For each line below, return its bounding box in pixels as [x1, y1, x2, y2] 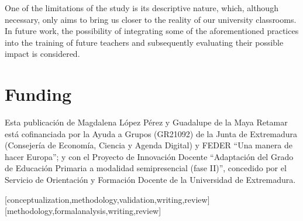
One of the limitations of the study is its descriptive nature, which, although [5, 2, 278, 13]
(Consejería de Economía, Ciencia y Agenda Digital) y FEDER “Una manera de [5, 139, 292, 151]
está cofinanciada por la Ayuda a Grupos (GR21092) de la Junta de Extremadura [5, 127, 298, 140]
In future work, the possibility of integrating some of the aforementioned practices [5, 25, 299, 37]
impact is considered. [5, 47, 80, 60]
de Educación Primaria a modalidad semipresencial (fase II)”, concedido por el [5, 162, 287, 174]
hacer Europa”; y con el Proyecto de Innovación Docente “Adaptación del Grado [5, 150, 294, 162]
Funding [5, 82, 72, 106]
